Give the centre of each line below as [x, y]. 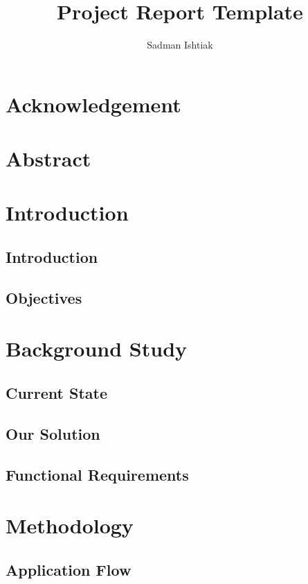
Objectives [44, 297]
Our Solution [53, 433]
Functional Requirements [97, 474]
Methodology [70, 525]
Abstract [48, 158]
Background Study [97, 349]
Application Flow [69, 569]
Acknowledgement [93, 104]
